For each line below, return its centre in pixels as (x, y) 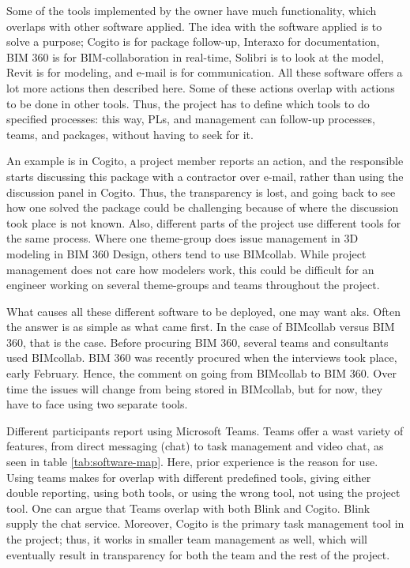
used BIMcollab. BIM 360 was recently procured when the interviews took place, (202, 357)
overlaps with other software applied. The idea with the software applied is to (194, 26)
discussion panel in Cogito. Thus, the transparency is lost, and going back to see (201, 192)
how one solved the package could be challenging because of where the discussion (203, 207)
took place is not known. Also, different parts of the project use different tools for (204, 222)
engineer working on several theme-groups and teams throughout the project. (193, 285)
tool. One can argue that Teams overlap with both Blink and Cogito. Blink (188, 508)
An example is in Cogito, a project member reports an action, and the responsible (205, 161)
